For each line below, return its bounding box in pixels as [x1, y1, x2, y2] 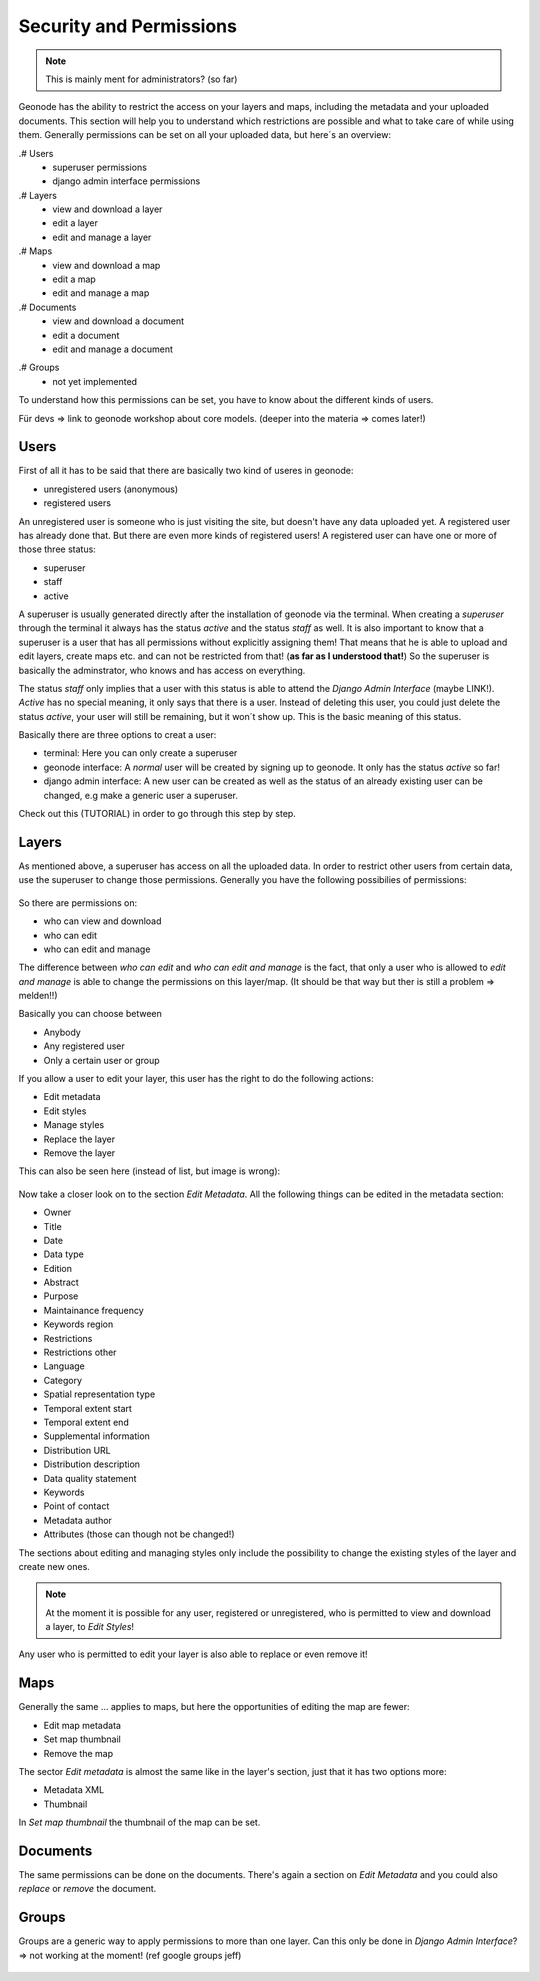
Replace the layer [43, 1133, 115, 1145]
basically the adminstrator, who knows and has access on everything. [18, 664, 306, 676]
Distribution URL [43, 1444, 112, 1456]
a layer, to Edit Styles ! [45, 1621, 135, 1633]
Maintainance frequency [43, 1304, 144, 1316]
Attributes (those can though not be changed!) [43, 1528, 235, 1540]
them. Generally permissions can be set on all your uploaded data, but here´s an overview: [18, 129, 392, 141]
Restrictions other [43, 1346, 117, 1359]
